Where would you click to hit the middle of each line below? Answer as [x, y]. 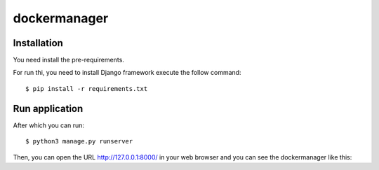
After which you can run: [48, 125]
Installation [38, 43]
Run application [48, 108]
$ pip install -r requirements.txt [87, 88]
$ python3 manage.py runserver [79, 141]
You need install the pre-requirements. [68, 60]
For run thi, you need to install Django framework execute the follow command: [127, 73]
